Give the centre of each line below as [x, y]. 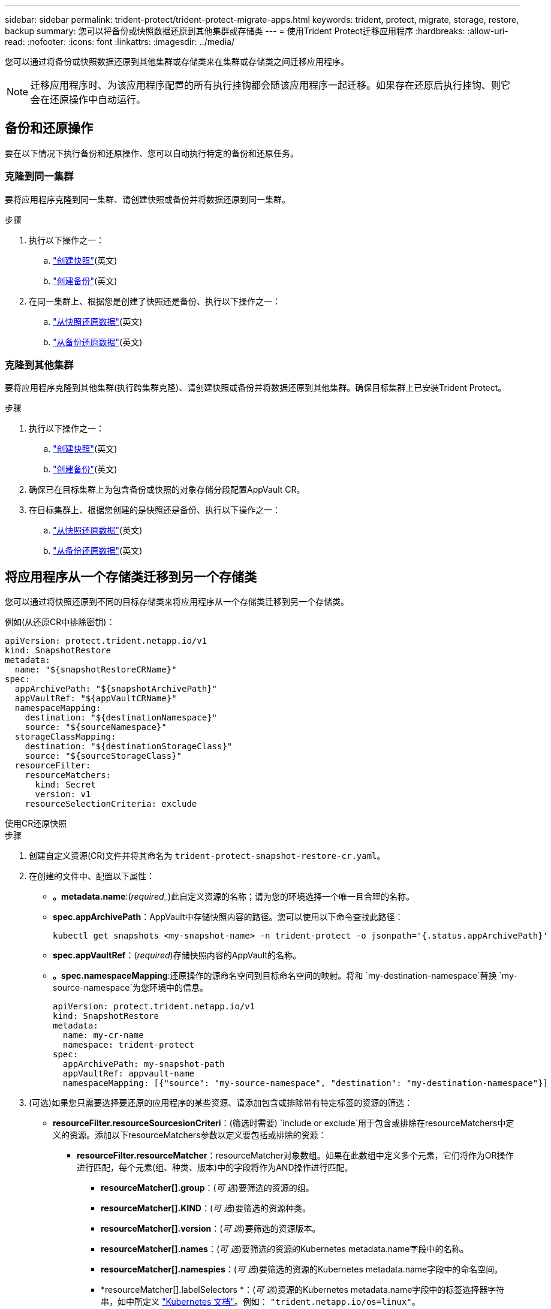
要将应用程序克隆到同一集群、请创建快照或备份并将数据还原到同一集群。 [147, 199]
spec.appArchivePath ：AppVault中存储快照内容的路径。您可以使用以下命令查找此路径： [228, 917]
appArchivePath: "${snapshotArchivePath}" [116, 689]
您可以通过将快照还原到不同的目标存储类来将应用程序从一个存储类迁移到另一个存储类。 [177, 602]
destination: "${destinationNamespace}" [121, 718]
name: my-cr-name [103, 1035]
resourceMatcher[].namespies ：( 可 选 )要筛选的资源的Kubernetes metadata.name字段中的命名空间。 [302, 1269]
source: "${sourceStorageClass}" [103, 756]
